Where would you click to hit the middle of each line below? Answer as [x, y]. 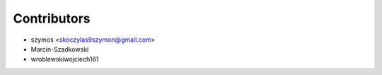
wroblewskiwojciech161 [65, 59]
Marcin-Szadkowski [60, 49]
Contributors [52, 18]
